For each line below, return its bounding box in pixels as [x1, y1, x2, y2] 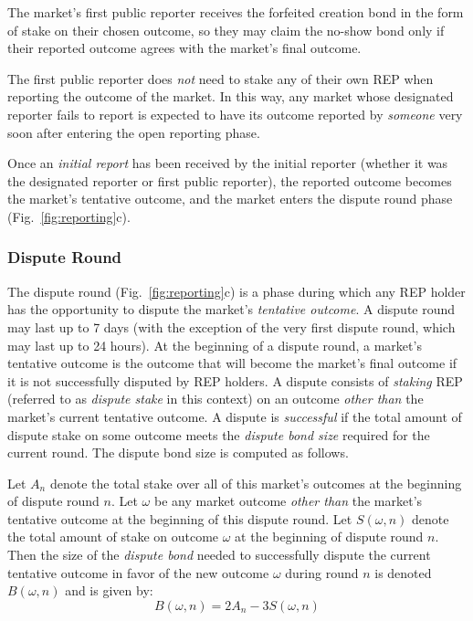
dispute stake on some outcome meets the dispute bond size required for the [7, 425, 430, 444]
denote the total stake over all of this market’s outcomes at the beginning [49, 473, 462, 492]
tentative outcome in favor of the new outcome [7, 563, 269, 582]
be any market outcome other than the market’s [153, 491, 423, 510]
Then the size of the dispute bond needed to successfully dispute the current [7, 545, 431, 564]
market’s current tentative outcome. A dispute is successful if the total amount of [7, 406, 462, 426]
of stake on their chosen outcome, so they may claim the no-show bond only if [7, 20, 445, 39]
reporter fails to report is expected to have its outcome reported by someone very [7, 104, 463, 123]
